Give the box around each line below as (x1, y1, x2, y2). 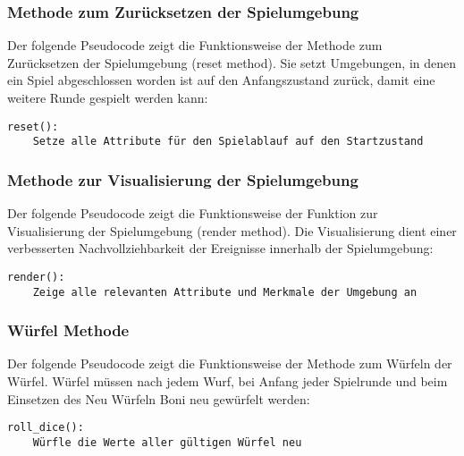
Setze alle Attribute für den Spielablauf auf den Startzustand (32, 135, 424, 148)
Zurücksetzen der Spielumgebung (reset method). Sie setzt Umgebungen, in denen (7, 53, 457, 72)
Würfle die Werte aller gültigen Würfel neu (32, 435, 302, 449)
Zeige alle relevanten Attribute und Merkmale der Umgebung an (32, 285, 418, 299)
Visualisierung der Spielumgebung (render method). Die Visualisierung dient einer (7, 221, 457, 240)
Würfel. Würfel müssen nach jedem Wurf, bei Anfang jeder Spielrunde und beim (7, 372, 448, 391)
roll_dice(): (7, 421, 84, 435)
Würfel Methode (7, 319, 130, 342)
